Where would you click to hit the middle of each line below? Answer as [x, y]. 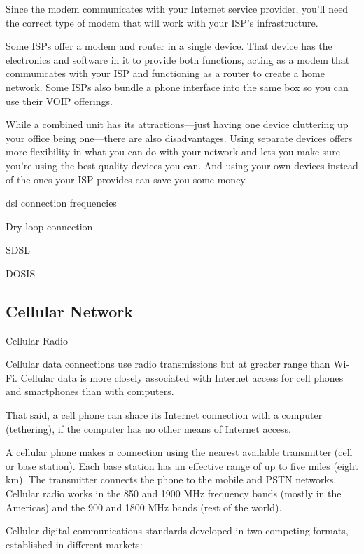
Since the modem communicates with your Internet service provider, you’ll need [177, 8]
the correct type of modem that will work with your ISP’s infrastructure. [162, 22]
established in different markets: [74, 544]
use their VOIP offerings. [59, 101]
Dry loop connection [49, 226]
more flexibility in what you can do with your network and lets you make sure [173, 152]
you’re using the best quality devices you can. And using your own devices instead [182, 165]
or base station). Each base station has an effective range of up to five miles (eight [182, 465]
